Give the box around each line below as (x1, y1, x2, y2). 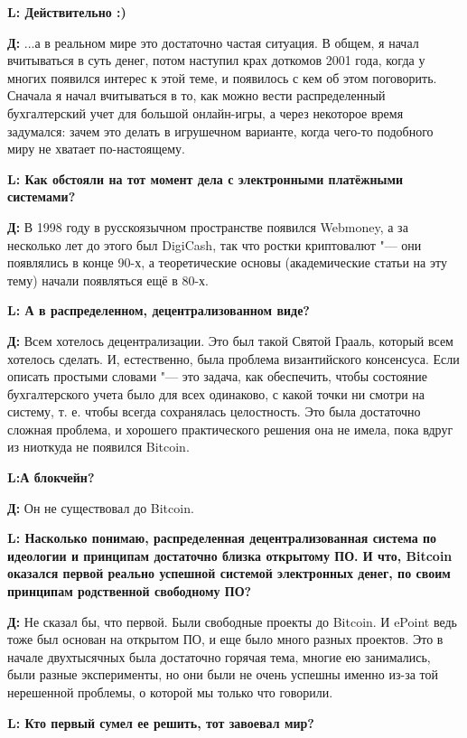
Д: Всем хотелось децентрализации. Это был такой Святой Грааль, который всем (7, 331, 453, 350)
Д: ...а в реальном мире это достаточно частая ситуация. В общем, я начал (7, 33, 419, 51)
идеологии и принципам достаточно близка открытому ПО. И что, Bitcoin (7, 546, 453, 565)
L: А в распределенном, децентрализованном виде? (7, 301, 310, 320)
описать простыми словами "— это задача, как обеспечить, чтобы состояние (7, 367, 427, 386)
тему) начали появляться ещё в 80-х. (7, 270, 209, 289)
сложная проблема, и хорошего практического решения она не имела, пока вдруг (7, 419, 453, 438)
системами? (7, 187, 76, 206)
